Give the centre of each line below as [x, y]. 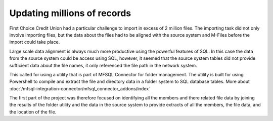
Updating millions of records [70, 13]
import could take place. [35, 42]
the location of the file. [33, 112]
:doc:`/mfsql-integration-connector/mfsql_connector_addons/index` [80, 88]
